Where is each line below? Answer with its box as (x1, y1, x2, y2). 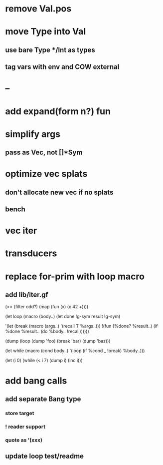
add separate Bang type (5, 395, 81, 404)
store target (5, 410, 34, 417)
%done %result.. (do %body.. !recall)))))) (5, 328, 89, 335)
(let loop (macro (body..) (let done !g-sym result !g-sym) (5, 313, 121, 320)
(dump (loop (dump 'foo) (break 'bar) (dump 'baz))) (5, 338, 111, 344)
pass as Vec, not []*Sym (5, 148, 83, 157)
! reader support (5, 423, 46, 430)
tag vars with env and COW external (5, 63, 120, 71)
